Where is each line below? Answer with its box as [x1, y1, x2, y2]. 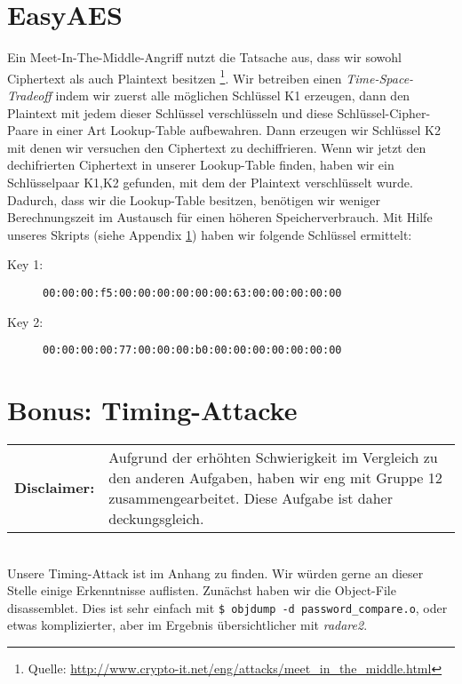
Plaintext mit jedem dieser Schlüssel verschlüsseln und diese [7, 103, 333, 122]
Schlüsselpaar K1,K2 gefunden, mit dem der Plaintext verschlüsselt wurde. [7, 172, 413, 191]
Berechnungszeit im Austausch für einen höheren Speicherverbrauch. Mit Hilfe [7, 208, 433, 227]
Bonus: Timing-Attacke [7, 392, 298, 427]
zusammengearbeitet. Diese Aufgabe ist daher [108, 487, 393, 508]
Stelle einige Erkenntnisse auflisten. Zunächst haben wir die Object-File [7, 581, 396, 600]
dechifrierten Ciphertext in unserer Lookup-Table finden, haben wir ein [7, 155, 394, 174]
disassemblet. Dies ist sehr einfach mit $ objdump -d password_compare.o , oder [7, 598, 448, 616]
